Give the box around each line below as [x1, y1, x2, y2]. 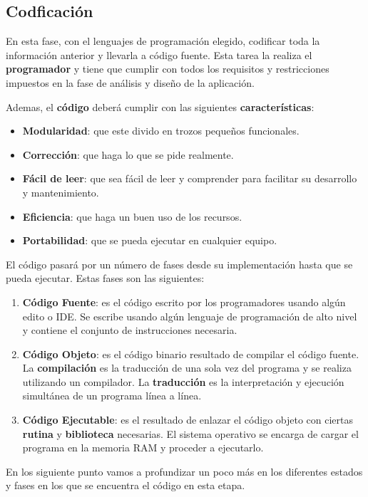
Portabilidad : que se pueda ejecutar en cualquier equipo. [22, 233, 277, 248]
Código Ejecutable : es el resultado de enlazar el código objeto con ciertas [22, 412, 354, 427]
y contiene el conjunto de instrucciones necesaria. [22, 323, 237, 338]
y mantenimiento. [22, 184, 99, 199]
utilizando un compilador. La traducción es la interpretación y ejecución [22, 374, 344, 389]
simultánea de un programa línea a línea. [22, 388, 202, 403]
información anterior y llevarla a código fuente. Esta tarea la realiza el [6, 47, 312, 62]
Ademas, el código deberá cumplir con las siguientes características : [6, 99, 315, 114]
